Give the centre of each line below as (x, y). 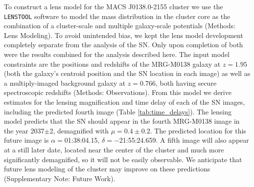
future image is (26, 140)
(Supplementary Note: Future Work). (60, 178)
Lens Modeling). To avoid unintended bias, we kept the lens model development (124, 35)
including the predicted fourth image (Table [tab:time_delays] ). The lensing (118, 111)
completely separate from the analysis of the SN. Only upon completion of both (124, 45)
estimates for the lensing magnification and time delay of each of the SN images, (125, 102)
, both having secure (186, 83)
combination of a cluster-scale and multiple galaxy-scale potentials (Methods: (120, 26)
